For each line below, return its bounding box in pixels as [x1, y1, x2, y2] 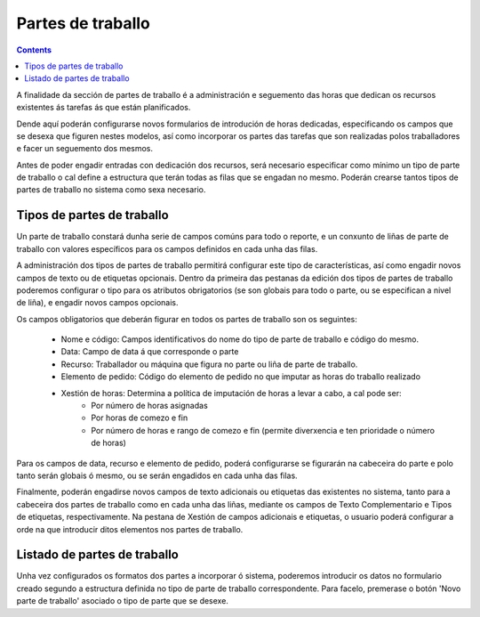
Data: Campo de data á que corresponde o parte [60, 346, 239, 357]
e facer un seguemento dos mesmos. [16, 143, 154, 154]
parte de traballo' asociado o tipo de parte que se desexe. [16, 596, 228, 606]
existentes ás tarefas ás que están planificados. [16, 102, 191, 113]
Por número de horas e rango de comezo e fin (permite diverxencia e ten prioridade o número [91, 425, 436, 435]
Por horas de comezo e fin [91, 412, 188, 423]
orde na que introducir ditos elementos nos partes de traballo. [16, 524, 244, 534]
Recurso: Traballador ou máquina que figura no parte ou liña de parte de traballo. [60, 359, 358, 369]
